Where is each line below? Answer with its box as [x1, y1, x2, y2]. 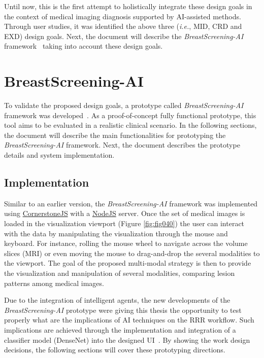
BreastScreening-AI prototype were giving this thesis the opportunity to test [4, 304, 242, 315]
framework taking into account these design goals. [4, 41, 163, 51]
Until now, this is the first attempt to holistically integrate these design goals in [4, 1, 252, 11]
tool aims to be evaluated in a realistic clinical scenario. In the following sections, [4, 120, 257, 130]
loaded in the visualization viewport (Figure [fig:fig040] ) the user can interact [4, 218, 245, 229]
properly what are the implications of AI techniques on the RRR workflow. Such [4, 314, 254, 325]
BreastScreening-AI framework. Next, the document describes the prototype [4, 139, 240, 150]
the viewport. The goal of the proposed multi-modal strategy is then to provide [4, 258, 251, 268]
